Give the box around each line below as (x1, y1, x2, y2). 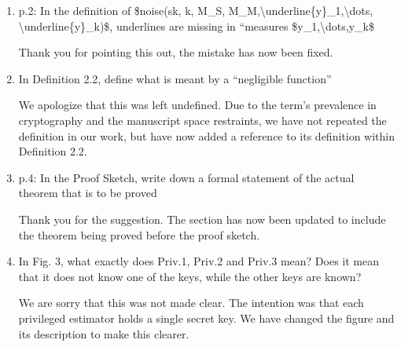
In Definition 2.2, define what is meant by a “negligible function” (18, 70, 332, 86)
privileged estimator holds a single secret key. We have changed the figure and (18, 309, 395, 326)
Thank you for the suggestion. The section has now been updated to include (18, 210, 386, 227)
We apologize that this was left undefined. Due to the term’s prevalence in (18, 97, 377, 113)
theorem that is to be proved (18, 184, 157, 201)
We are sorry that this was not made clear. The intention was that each (18, 294, 364, 311)
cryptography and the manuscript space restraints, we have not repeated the (18, 111, 387, 128)
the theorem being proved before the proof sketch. (18, 226, 260, 243)
